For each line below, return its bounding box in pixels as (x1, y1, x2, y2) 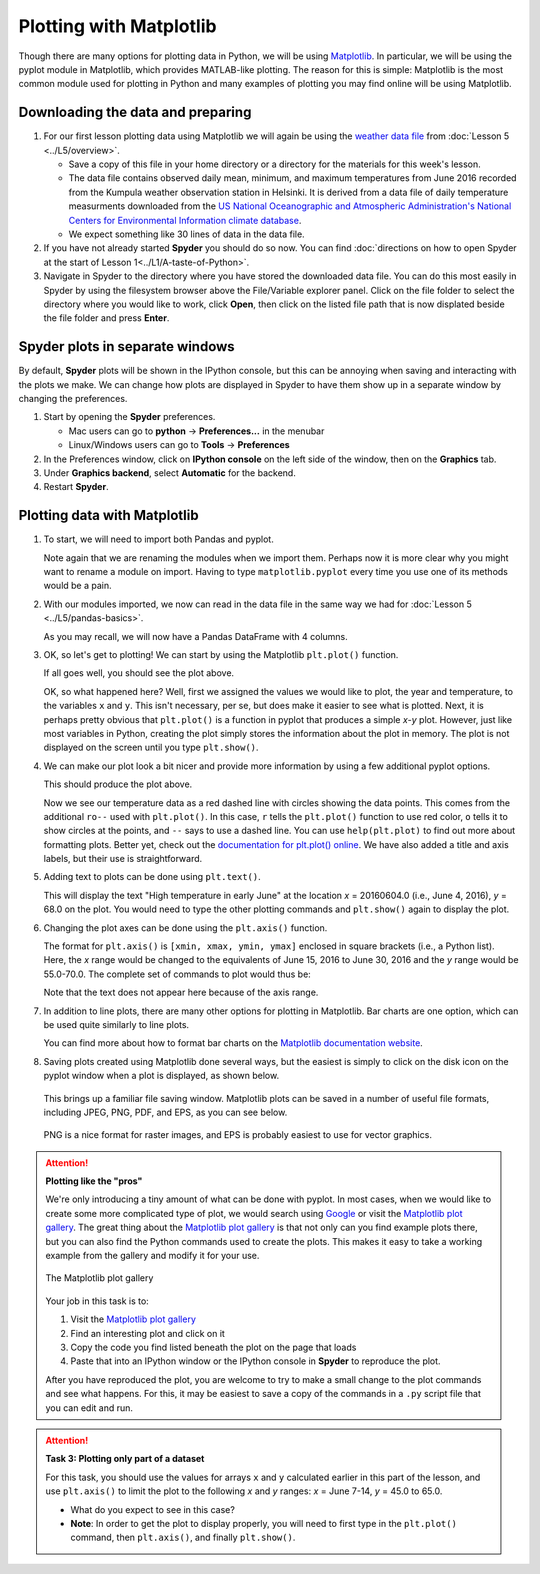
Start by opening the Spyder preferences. (43, 411, 216, 423)
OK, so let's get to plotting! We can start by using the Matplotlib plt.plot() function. (43, 648, 399, 660)
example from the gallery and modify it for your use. (45, 1250, 260, 1262)
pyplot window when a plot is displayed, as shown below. (43, 1070, 280, 1082)
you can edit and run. (45, 1401, 134, 1414)
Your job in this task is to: (45, 1295, 149, 1307)
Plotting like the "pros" (45, 1175, 143, 1187)
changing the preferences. (18, 393, 128, 404)
